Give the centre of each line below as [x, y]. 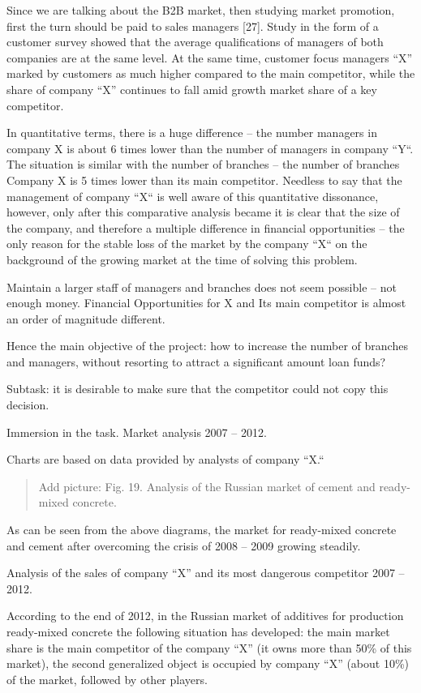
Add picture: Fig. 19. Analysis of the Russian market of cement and [207, 486]
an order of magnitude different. [86, 318]
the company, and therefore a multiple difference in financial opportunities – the [206, 227]
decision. [28, 405]
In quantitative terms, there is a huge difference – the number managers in [192, 133]
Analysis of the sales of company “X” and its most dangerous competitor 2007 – [206, 573]
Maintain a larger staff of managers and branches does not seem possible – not [202, 287]
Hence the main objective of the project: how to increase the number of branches [207, 346]
